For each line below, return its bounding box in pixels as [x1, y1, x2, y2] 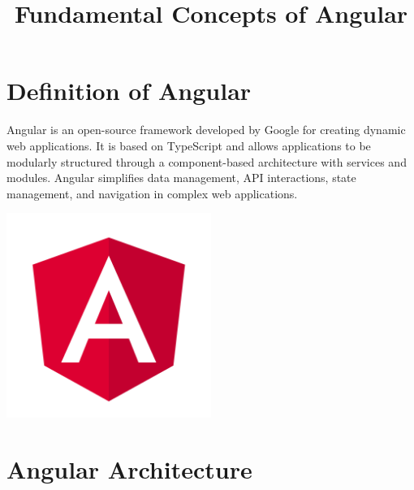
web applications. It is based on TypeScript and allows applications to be [6, 137, 371, 154]
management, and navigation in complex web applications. [6, 184, 298, 202]
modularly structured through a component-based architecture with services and [6, 153, 407, 170]
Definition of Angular [6, 74, 252, 107]
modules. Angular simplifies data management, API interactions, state [6, 169, 356, 186]
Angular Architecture [6, 453, 252, 486]
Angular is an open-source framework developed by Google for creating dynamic [6, 121, 406, 138]
